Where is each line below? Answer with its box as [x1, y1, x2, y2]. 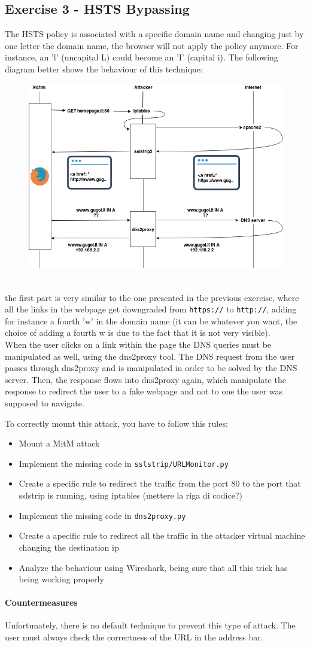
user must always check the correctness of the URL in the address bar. [5, 631, 263, 643]
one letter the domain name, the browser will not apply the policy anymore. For [5, 39, 299, 51]
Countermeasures [5, 596, 78, 609]
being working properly [19, 573, 104, 585]
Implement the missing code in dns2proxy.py [19, 509, 186, 521]
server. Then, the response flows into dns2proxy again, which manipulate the [5, 373, 286, 385]
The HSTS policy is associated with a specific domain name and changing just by [5, 28, 304, 40]
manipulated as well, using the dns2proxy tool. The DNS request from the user [5, 350, 295, 362]
